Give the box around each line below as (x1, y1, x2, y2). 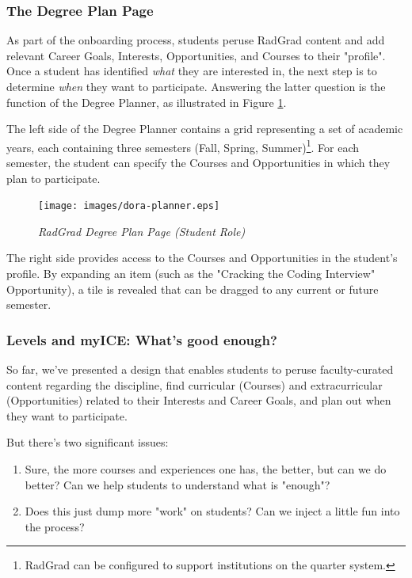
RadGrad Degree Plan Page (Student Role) (38, 222, 246, 239)
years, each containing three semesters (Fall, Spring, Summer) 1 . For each (6, 136, 360, 155)
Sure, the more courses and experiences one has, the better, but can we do (25, 461, 387, 477)
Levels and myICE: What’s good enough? (6, 329, 277, 349)
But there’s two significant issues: (6, 434, 169, 451)
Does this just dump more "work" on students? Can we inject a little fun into (25, 503, 400, 519)
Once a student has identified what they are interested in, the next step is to (6, 63, 377, 79)
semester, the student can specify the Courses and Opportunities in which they (6, 154, 391, 171)
